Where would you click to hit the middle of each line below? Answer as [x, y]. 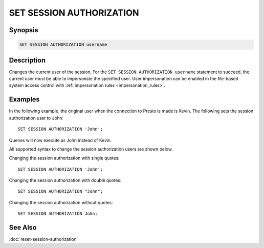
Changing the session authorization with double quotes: [65, 180]
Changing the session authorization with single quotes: [64, 158]
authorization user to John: [36, 118]
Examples [24, 99]
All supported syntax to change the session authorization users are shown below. [91, 149]
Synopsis [24, 30]
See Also [23, 228]
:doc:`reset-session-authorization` [44, 239]
